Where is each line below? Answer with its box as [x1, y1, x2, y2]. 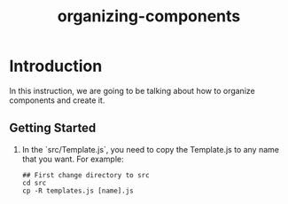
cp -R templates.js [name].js [21, 186, 135, 195]
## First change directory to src [21, 170, 150, 179]
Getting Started [9, 121, 97, 136]
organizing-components [57, 6, 241, 27]
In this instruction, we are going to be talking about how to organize [9, 85, 255, 96]
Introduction [9, 56, 103, 76]
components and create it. [9, 95, 105, 106]
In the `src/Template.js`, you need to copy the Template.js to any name [21, 144, 279, 154]
